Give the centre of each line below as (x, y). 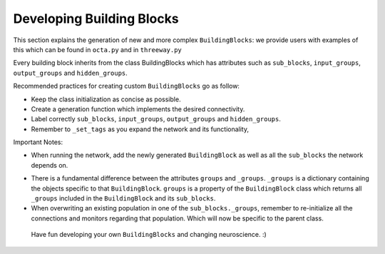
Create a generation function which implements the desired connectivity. (138, 109)
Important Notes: (38, 142)
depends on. (50, 165)
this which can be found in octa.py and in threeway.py (97, 49)
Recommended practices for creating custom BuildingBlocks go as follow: (127, 86)
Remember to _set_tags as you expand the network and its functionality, (140, 129)
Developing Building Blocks (96, 19)
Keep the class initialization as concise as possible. (106, 99)
